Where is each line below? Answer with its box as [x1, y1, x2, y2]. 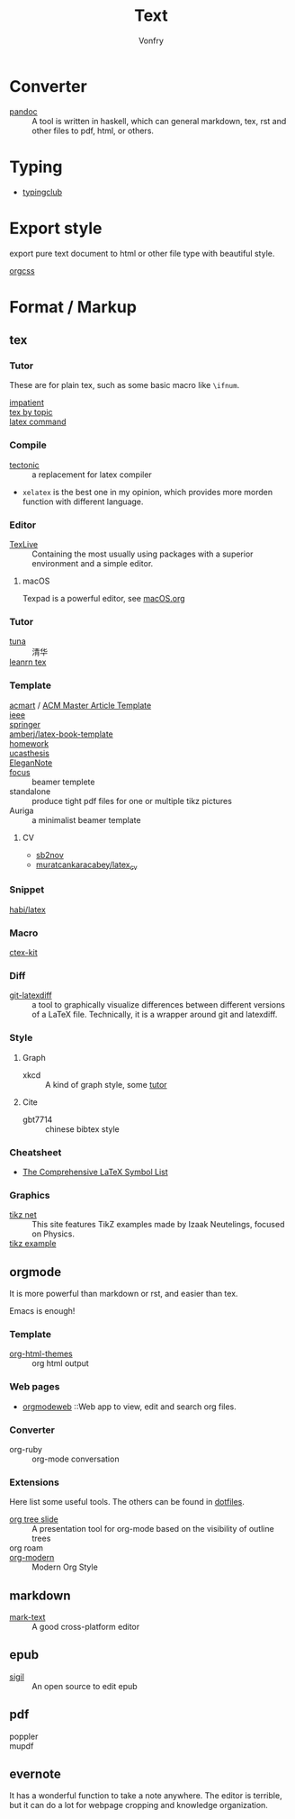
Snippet [9, 883, 45, 896]
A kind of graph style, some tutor [44, 1079, 168, 1090]
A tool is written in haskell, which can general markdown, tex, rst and [31, 115, 287, 126]
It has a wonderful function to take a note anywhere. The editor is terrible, [9, 1790, 282, 1801]
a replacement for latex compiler [31, 469, 153, 480]
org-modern [9, 1552, 55, 1563]
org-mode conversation [31, 1453, 120, 1464]
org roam [9, 1543, 43, 1553]
